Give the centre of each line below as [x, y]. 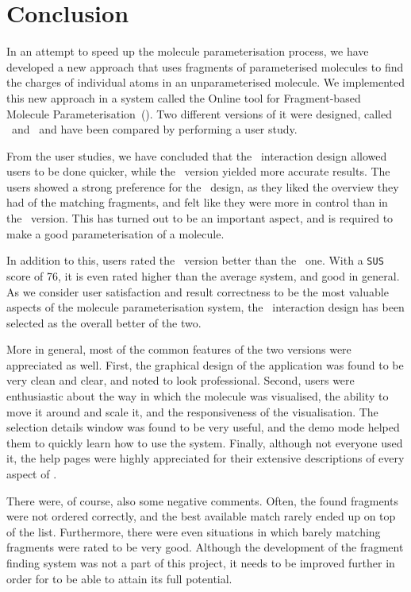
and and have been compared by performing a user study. [154, 129]
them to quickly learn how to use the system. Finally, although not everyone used [205, 442]
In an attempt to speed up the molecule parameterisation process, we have [188, 51]
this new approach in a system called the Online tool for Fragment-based [184, 97]
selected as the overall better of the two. [104, 322]
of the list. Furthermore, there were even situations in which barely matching [194, 531]
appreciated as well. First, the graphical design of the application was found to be [205, 364]
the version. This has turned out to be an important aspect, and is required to [200, 218]
